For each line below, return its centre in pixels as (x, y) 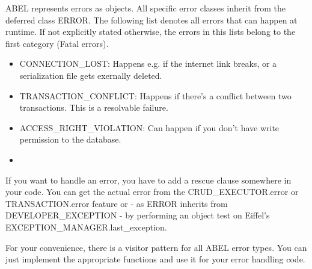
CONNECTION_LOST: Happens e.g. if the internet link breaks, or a (148, 63)
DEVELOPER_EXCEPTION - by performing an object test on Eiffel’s (138, 215)
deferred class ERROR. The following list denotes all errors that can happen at (151, 20)
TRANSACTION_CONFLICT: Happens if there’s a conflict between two (155, 95)
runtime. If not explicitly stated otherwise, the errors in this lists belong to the (151, 32)
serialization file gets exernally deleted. (91, 75)
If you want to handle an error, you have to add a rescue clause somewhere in (148, 180)
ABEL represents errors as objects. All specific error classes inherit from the (145, 8)
